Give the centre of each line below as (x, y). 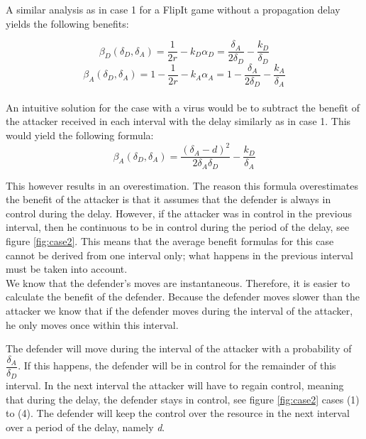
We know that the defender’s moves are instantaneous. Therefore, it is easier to (178, 282)
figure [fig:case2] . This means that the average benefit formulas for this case (170, 240)
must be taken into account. (67, 269)
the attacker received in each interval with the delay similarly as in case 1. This (178, 121)
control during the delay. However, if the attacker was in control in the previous (179, 213)
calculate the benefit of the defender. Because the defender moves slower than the (183, 297)
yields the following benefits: (67, 23)
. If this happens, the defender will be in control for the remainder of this (177, 365)
